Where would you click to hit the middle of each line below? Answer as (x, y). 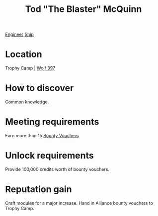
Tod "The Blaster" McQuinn (83, 9)
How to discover (39, 88)
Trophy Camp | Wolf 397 (30, 68)
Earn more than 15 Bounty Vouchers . (43, 135)
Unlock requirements (49, 156)
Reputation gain (39, 189)
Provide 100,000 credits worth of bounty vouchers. (57, 169)
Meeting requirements (52, 122)
